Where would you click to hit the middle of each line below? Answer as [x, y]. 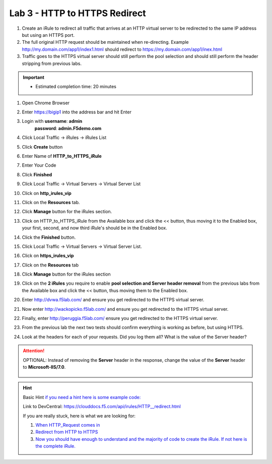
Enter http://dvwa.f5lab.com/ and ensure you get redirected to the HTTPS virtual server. [113, 300]
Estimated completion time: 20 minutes [76, 87]
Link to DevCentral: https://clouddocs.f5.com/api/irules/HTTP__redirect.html [102, 407]
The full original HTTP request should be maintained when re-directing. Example [105, 42]
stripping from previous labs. [52, 63]
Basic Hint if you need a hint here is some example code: [82, 397]
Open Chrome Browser [46, 103]
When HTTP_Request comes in [68, 425]
